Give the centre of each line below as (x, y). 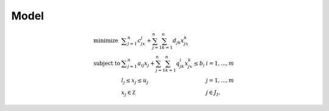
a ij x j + (146, 64)
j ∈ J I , (213, 93)
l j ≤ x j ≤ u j (135, 81)
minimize (106, 41)
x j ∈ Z (128, 93)
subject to (107, 63)
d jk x (179, 41)
